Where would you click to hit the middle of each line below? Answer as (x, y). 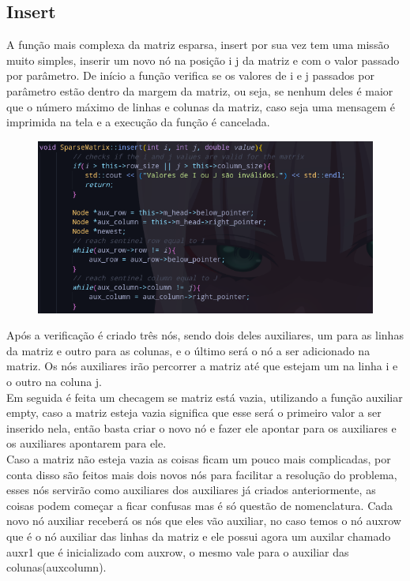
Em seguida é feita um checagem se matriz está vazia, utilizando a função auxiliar (205, 397)
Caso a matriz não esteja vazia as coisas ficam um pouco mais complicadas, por (199, 459)
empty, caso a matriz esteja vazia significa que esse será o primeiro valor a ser (194, 412)
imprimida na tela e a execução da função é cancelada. (138, 122)
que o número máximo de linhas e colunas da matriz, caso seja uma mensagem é (201, 106)
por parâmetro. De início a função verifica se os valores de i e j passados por (190, 75)
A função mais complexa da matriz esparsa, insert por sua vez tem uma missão (198, 45)
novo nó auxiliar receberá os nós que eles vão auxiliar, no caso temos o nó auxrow (204, 521)
